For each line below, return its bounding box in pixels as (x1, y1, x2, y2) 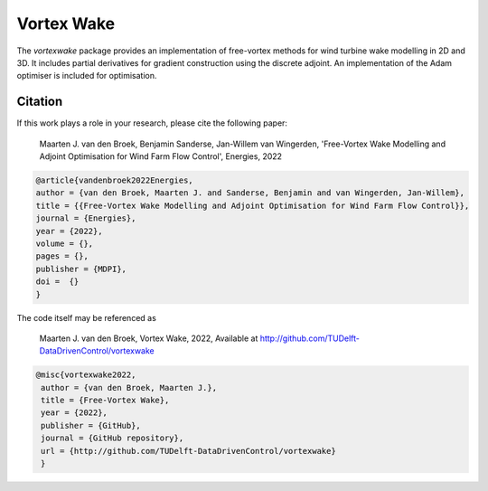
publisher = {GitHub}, (41, 420, 142, 430)
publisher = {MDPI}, (35, 263, 127, 274)
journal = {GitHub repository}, (41, 433, 184, 443)
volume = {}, (35, 238, 94, 249)
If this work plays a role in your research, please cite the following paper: (16, 118, 288, 128)
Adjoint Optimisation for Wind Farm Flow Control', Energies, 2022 (39, 151, 283, 162)
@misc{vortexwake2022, (35, 370, 136, 380)
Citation (16, 94, 63, 109)
